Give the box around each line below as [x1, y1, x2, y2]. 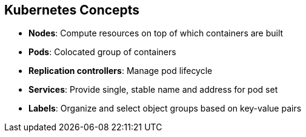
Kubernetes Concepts [4, 2, 140, 18]
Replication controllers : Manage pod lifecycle [28, 65, 213, 76]
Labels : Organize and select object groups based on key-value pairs [28, 103, 302, 114]
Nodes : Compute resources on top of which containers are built [28, 28, 284, 39]
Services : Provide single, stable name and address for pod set [28, 84, 278, 95]
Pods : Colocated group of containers [28, 47, 176, 58]
